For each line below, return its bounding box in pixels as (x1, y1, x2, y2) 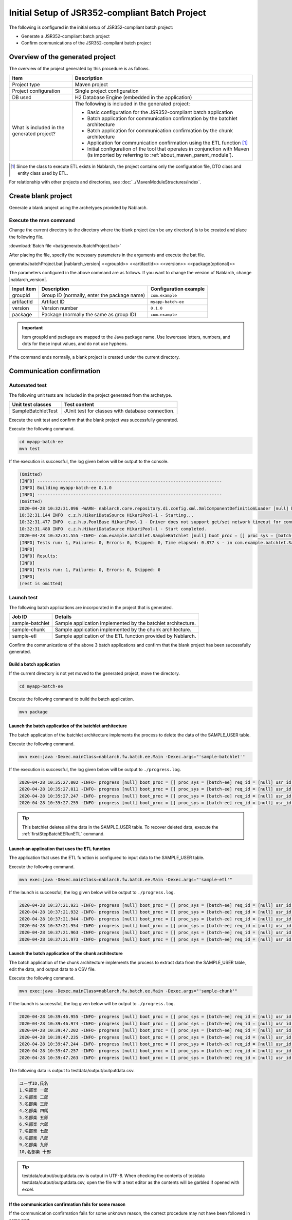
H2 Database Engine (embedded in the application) (74, 94, 192, 101)
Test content (64, 401, 94, 407)
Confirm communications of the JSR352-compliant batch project (21, 40, 151, 46)
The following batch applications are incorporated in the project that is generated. (9, 604, 173, 610)
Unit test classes (12, 401, 52, 407)
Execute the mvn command (9, 217, 75, 224)
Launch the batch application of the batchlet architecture (9, 723, 127, 729)
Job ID (12, 613, 27, 620)
